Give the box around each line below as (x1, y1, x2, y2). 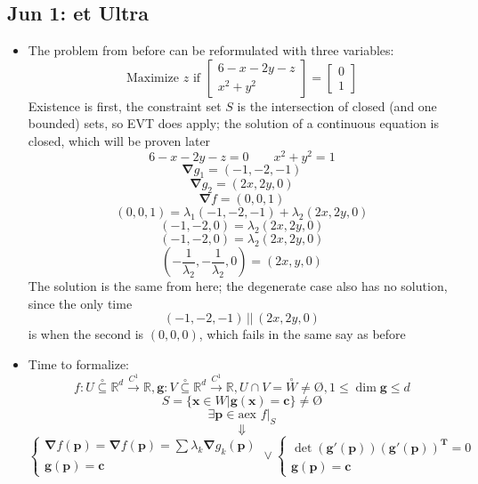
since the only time (28, 294, 133, 312)
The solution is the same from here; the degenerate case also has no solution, (28, 277, 448, 295)
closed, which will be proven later (28, 131, 211, 149)
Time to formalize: (28, 355, 129, 374)
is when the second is (28, 325, 144, 343)
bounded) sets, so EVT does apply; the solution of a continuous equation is (28, 114, 439, 133)
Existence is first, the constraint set (28, 96, 222, 115)
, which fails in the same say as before (198, 325, 406, 343)
